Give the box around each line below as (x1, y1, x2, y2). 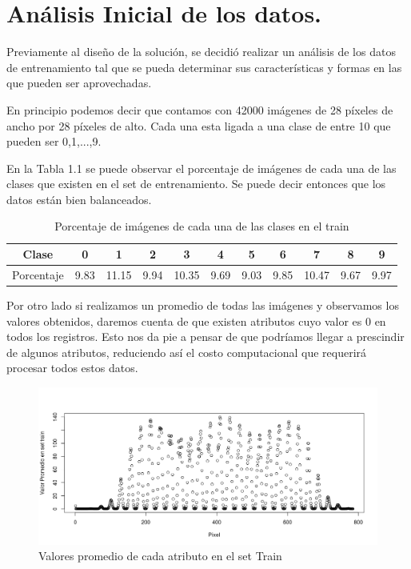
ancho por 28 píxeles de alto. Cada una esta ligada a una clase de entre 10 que (6, 117, 391, 134)
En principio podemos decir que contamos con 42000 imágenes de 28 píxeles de (6, 101, 393, 118)
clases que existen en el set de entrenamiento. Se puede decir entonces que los (6, 175, 386, 192)
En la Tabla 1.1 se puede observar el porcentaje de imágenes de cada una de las (6, 159, 397, 176)
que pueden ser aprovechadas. (6, 74, 152, 91)
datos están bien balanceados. (6, 190, 152, 207)
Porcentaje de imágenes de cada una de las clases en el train (54, 218, 349, 234)
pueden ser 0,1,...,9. (6, 133, 102, 150)
